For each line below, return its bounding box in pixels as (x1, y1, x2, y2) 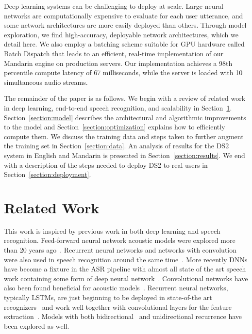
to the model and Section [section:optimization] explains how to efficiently (4, 122, 225, 132)
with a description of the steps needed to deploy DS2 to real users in (4, 159, 208, 170)
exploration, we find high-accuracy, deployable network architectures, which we (4, 29, 238, 39)
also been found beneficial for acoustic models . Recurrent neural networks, (4, 283, 228, 293)
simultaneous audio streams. (4, 77, 88, 87)
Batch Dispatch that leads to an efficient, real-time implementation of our (4, 48, 224, 58)
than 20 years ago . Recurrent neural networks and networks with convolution (4, 245, 237, 254)
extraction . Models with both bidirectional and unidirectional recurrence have (4, 311, 242, 321)
